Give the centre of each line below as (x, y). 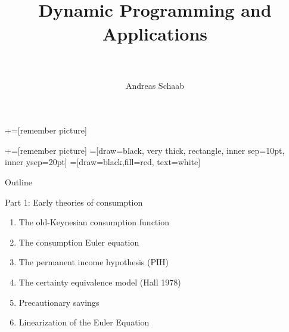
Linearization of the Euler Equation (84, 322)
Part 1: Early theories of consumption (74, 202)
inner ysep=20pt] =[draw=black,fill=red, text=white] (103, 162)
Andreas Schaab (155, 85)
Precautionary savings (59, 302)
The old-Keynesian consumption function (94, 222)
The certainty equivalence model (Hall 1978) (100, 282)
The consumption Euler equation (79, 242)
